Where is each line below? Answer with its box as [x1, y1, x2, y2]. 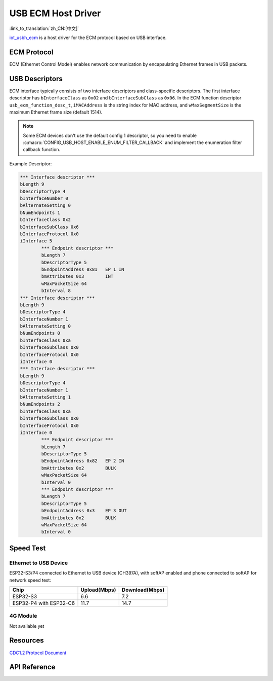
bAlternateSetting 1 [20, 394, 71, 400]
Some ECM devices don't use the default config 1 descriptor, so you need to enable [23, 132, 197, 138]
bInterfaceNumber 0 [20, 196, 68, 201]
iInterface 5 [20, 238, 53, 244]
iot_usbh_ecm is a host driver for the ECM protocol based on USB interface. [9, 34, 167, 41]
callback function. [23, 147, 61, 153]
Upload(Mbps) [80, 586, 116, 593]
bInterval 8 [41, 288, 71, 294]
